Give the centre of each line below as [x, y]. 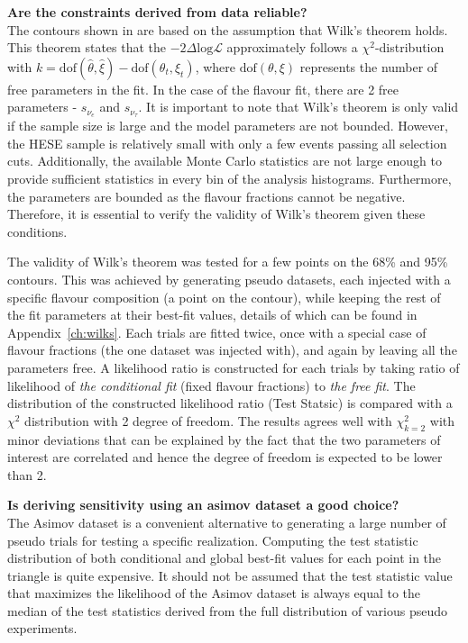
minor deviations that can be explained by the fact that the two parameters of [224, 439]
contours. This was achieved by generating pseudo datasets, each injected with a [229, 279]
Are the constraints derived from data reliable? [157, 12]
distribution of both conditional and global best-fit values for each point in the [225, 558]
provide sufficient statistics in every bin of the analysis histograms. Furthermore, [229, 179]
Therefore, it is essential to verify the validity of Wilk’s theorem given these [216, 214]
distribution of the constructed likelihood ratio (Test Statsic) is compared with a [230, 403]
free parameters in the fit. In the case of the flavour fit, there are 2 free [203, 89]
